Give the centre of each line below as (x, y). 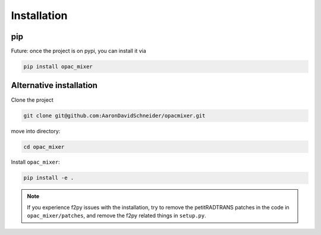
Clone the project (32, 100)
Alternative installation (54, 85)
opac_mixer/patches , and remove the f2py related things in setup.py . (117, 216)
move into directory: (36, 131)
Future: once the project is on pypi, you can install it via (79, 51)
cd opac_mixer (44, 147)
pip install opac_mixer (58, 67)
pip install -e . (49, 178)
